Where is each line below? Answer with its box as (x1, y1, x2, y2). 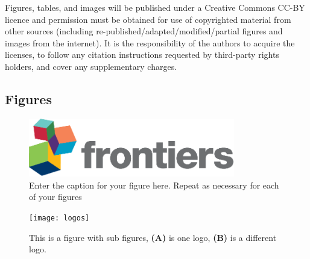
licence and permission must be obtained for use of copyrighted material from (5, 13, 291, 25)
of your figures (29, 190, 82, 203)
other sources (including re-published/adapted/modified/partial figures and (5, 25, 283, 37)
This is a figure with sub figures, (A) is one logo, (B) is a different (29, 231, 277, 243)
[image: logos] (29, 213, 90, 222)
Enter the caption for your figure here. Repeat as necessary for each (29, 178, 279, 191)
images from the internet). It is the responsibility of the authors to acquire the (5, 36, 295, 49)
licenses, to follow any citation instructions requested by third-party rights (5, 48, 279, 61)
